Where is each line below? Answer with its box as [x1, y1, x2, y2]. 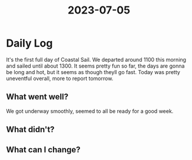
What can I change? [6, 145, 81, 155]
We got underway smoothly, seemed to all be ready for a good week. [6, 107, 174, 115]
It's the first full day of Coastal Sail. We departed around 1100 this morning [6, 56, 187, 63]
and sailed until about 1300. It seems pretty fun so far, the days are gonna [6, 62, 185, 69]
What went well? [6, 92, 69, 102]
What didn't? [6, 125, 55, 135]
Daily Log [6, 36, 53, 50]
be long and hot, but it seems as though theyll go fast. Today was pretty [6, 68, 181, 75]
